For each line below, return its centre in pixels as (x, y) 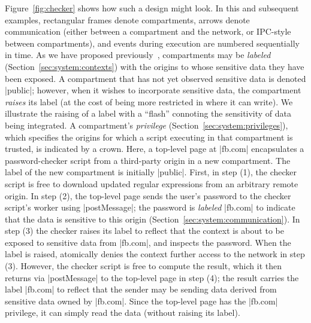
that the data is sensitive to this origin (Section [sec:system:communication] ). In (153, 219)
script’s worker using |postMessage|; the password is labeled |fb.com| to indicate (150, 207)
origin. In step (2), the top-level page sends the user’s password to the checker (148, 195)
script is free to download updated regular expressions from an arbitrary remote (152, 183)
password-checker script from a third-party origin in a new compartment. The (148, 160)
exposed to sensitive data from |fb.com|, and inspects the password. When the (148, 242)
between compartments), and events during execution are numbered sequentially (152, 43)
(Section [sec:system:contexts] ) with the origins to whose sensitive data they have (155, 66)
